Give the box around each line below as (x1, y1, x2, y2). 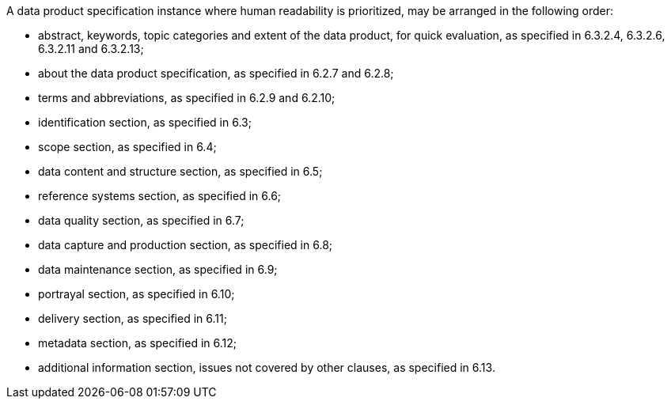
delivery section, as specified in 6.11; (38, 312, 227, 325)
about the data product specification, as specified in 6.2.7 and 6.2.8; (38, 66, 394, 80)
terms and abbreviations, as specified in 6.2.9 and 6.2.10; (38, 91, 335, 104)
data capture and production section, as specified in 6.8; (38, 238, 333, 252)
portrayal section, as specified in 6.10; (38, 287, 235, 301)
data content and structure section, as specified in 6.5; (38, 165, 323, 178)
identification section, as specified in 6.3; (38, 115, 252, 129)
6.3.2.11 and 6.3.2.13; (38, 42, 144, 55)
